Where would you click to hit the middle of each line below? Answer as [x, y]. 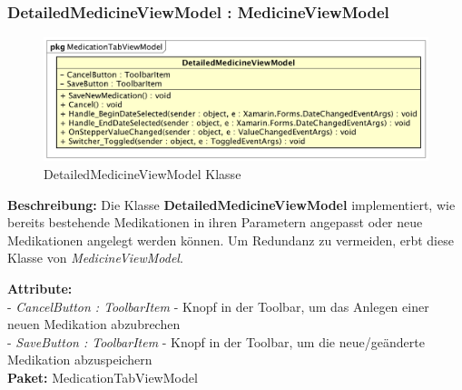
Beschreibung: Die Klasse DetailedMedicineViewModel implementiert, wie [231, 204]
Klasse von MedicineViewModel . [95, 258]
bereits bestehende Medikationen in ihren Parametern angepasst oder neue [215, 222]
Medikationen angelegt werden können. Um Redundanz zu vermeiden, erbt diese [231, 240]
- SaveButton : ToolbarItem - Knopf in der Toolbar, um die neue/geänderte [216, 341]
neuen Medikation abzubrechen [94, 324]
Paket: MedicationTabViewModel [103, 377]
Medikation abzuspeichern [80, 360]
